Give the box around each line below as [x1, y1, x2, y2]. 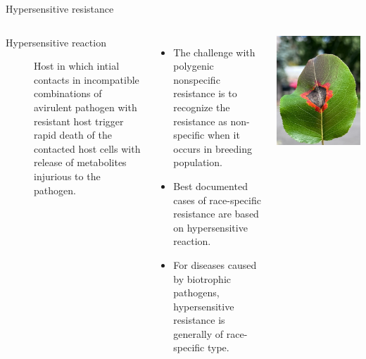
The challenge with [173, 44, 255, 59]
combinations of [34, 86, 102, 101]
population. [173, 155, 222, 170]
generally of [173, 326, 224, 341]
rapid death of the [34, 127, 112, 142]
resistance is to [173, 86, 237, 101]
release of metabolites [34, 155, 127, 170]
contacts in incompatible [34, 72, 139, 87]
